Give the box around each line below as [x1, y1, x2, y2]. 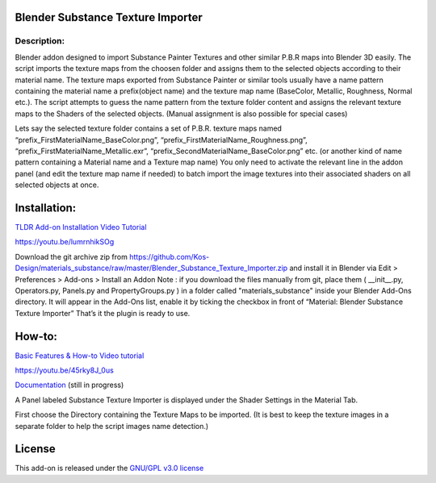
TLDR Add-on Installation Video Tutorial [15, 222, 147, 231]
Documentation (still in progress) [15, 380, 124, 390]
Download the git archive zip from [15, 252, 128, 261]
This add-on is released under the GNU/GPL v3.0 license [15, 464, 204, 473]
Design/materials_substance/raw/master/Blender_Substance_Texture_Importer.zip [15, 263, 288, 273]
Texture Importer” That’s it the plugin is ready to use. [15, 308, 191, 318]
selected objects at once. [15, 180, 99, 189]
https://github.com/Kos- [129, 252, 210, 261]
